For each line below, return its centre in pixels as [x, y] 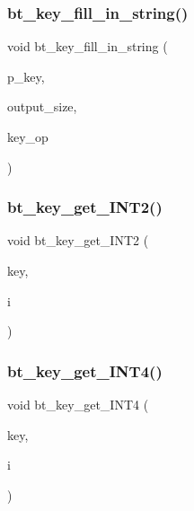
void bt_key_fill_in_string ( [88, 46]
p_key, [26, 76]
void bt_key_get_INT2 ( [78, 240]
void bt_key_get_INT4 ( [78, 404]
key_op [28, 137]
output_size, [42, 106]
